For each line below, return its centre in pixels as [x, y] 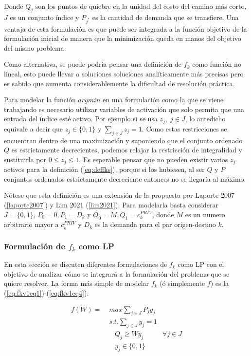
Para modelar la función [40, 100]
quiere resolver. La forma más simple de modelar [77, 283]
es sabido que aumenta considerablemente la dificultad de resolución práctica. [119, 83]
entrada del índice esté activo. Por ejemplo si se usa [81, 119]
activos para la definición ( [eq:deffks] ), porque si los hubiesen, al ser [104, 169]
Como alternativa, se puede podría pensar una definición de [93, 64]
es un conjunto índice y [45, 17]
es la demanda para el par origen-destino [155, 224]
